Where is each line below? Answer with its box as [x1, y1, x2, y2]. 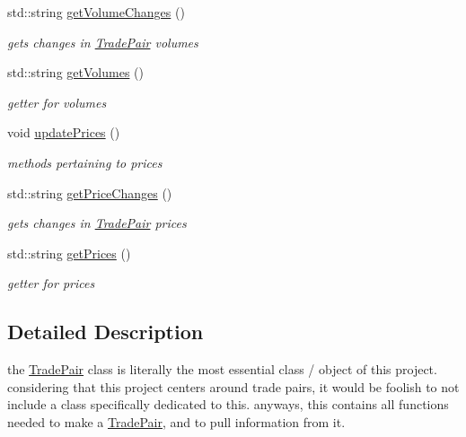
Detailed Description [7, 318, 204, 345]
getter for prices [7, 274, 95, 293]
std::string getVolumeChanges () [7, 3, 185, 21]
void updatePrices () [7, 123, 120, 142]
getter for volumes [7, 92, 107, 111]
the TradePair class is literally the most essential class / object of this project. [7, 360, 437, 379]
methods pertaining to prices [7, 153, 163, 171]
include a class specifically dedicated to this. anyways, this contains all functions [7, 395, 449, 414]
